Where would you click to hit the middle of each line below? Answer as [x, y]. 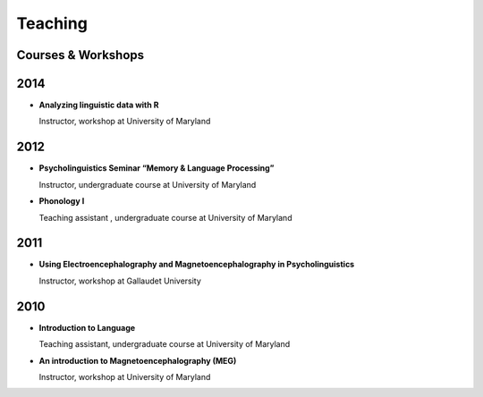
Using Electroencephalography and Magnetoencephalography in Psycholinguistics [197, 265]
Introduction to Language [87, 327]
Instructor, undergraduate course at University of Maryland [148, 184]
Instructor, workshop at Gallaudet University [120, 281]
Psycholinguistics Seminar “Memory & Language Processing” [157, 168]
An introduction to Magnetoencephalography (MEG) [138, 360]
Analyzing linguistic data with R [99, 105]
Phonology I [62, 201]
